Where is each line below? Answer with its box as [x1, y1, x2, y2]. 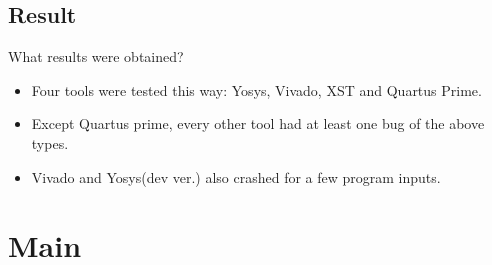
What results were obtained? [8, 46, 184, 67]
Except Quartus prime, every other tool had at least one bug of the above [31, 113, 485, 134]
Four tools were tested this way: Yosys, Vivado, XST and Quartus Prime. [31, 79, 482, 100]
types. [31, 132, 69, 153]
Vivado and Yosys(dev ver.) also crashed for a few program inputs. [31, 166, 441, 187]
